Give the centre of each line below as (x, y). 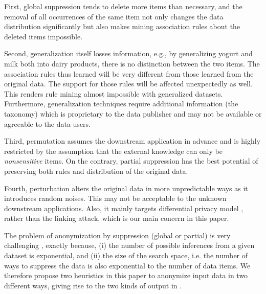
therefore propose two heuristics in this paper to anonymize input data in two (126, 275)
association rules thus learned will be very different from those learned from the (129, 73)
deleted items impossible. (43, 36)
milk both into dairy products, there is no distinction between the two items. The (132, 63)
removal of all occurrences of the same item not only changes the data (114, 16)
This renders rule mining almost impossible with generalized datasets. (114, 93)
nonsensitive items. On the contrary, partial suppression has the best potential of (131, 161)
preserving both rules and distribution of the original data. (96, 171)
